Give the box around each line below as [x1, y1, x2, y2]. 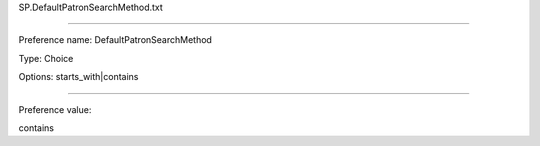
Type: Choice [18, 52, 74, 64]
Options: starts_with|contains [18, 71, 139, 83]
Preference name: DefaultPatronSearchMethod [18, 34, 212, 46]
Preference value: [18, 103, 92, 115]
